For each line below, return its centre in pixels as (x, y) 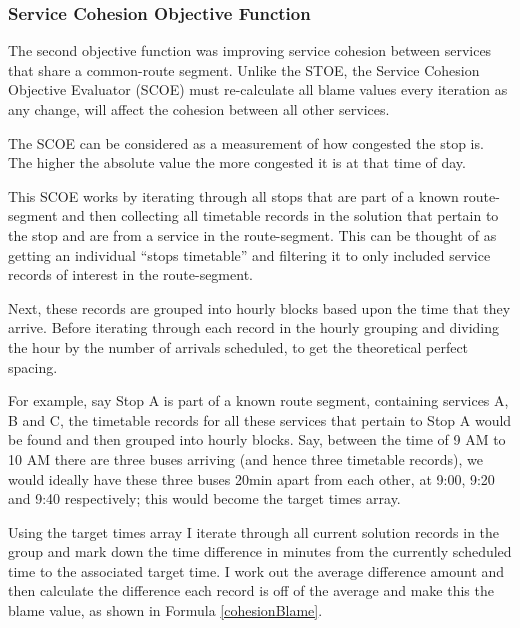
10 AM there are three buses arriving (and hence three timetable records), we (245, 458)
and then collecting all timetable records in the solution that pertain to (280, 215)
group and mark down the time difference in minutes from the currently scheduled (260, 551)
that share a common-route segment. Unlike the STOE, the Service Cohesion (244, 69)
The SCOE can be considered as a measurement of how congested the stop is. (246, 142)
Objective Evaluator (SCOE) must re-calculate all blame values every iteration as (258, 89)
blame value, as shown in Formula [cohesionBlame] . (165, 610)
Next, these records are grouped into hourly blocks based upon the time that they (259, 307)
